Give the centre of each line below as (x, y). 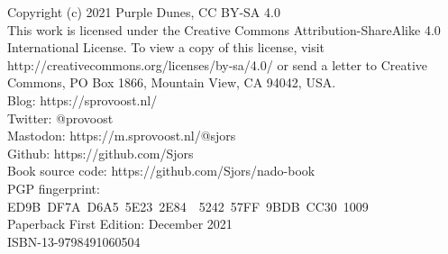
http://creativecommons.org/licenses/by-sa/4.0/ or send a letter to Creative (218, 64)
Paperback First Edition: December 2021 (120, 224)
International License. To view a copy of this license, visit (166, 47)
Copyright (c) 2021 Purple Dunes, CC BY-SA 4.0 (144, 12)
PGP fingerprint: (54, 188)
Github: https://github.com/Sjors (101, 153)
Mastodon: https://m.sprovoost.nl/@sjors (122, 136)
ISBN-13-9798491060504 (74, 241)
